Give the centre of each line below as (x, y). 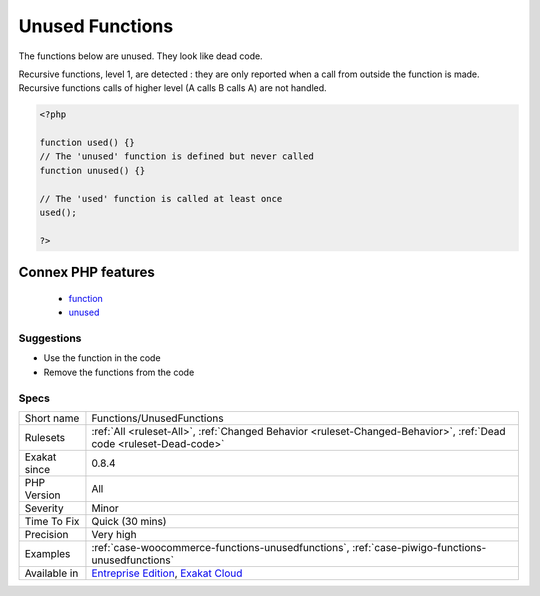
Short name (52, 418)
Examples (47, 553)
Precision (46, 534)
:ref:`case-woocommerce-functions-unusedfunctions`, (220, 547)
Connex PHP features (86, 272)
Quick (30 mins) (129, 521)
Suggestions (50, 338)
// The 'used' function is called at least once (161, 198)
